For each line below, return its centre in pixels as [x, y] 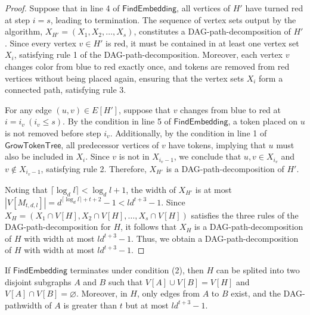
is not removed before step [53, 132]
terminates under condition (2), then [137, 270]
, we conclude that [207, 156]
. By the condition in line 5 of [117, 121]
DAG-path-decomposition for [58, 227]
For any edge [28, 109]
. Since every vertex [41, 43]
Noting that [26, 189]
